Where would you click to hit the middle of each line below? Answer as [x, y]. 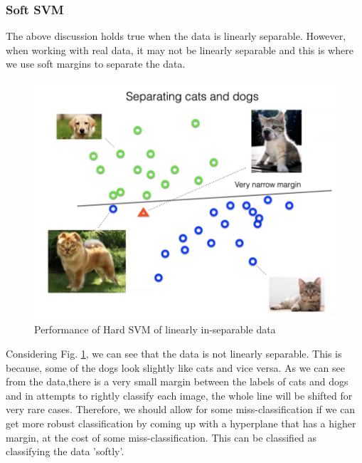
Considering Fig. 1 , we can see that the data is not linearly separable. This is [174, 354]
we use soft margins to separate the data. [96, 64]
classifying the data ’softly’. [65, 451]
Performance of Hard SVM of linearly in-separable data [155, 329]
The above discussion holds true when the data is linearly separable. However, [176, 36]
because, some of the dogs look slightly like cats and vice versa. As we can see [175, 367]
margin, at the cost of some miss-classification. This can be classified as [161, 437]
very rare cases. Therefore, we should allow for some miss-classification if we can [181, 409]
